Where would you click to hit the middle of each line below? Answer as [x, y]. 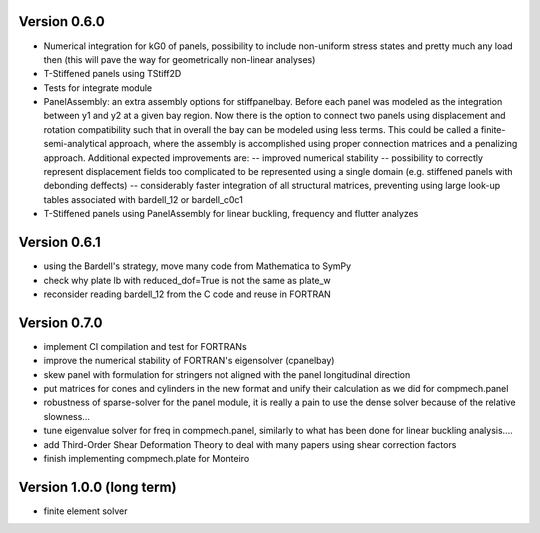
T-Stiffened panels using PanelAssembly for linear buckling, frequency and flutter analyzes [231, 214]
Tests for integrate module [98, 87]
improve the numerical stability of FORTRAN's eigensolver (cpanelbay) [189, 361]
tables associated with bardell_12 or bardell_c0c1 [143, 199]
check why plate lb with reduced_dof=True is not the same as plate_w [187, 280]
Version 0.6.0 [61, 21]
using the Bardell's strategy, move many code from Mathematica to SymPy [197, 266]
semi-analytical [75, 144]
